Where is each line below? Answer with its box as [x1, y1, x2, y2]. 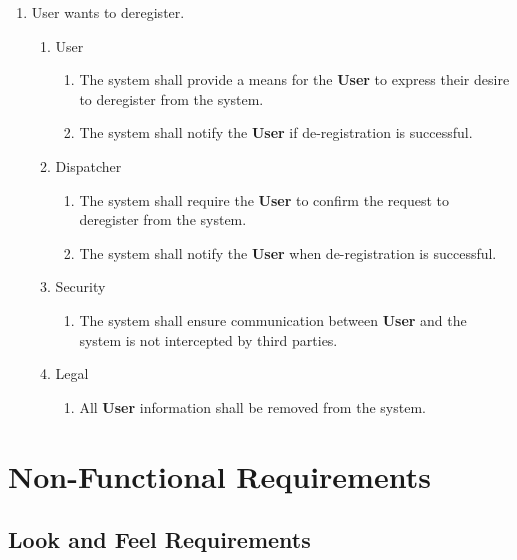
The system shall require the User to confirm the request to [79, 189, 449, 210]
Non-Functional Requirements [8, 455, 431, 496]
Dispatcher [55, 155, 122, 176]
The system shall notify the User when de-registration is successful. [79, 242, 497, 263]
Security [55, 276, 106, 297]
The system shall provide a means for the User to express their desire [79, 69, 510, 90]
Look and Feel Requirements [8, 524, 311, 555]
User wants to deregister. [31, 2, 185, 22]
